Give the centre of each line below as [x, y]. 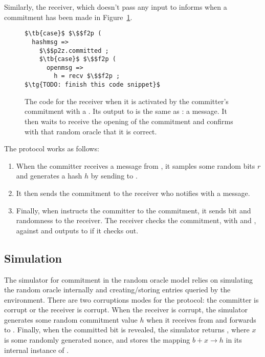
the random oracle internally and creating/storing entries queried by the [117, 290]
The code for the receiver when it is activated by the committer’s [127, 101]
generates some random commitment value [71, 319]
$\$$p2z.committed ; [74, 51]
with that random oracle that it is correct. [91, 131]
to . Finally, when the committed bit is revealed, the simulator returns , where [127, 330]
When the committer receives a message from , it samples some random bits [136, 165]
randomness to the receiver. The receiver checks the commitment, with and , [136, 220]
